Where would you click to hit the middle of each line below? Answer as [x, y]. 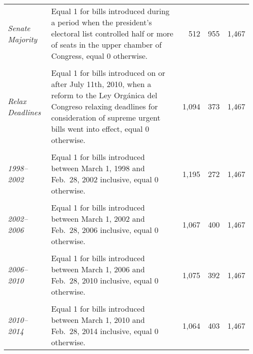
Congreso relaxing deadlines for [105, 106]
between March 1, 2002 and [98, 219]
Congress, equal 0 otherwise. [99, 56]
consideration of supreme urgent [106, 117]
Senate [19, 28]
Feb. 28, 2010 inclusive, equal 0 [105, 280]
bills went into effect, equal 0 [100, 129]
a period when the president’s [102, 22]
